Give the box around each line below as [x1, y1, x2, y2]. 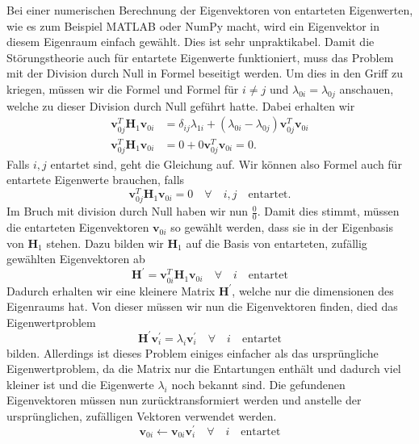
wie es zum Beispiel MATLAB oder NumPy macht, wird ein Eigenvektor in [6, 17, 380, 34]
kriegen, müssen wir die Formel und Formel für [6, 80, 239, 97]
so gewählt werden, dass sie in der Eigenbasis [170, 219, 393, 236]
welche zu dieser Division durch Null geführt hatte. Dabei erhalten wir [6, 97, 355, 114]
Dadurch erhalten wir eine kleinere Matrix [6, 282, 216, 299]
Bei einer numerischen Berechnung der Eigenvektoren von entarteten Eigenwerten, [6, 2, 413, 18]
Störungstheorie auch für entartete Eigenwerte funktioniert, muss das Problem [6, 48, 394, 65]
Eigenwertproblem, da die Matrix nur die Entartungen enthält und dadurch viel [6, 360, 401, 377]
